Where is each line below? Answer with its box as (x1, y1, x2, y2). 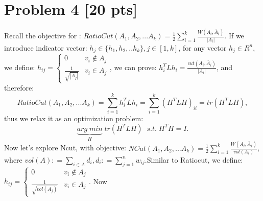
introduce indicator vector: (4, 42, 87, 53)
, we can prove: (109, 61, 157, 72)
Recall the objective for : (4, 30, 81, 41)
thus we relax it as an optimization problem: (4, 113, 144, 124)
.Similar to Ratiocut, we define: (145, 154, 243, 165)
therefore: (4, 82, 34, 93)
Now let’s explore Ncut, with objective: (4, 142, 126, 153)
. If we (224, 30, 244, 41)
